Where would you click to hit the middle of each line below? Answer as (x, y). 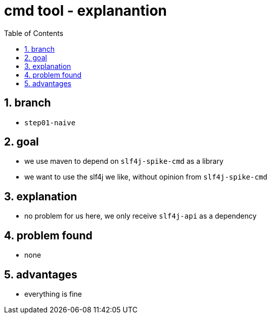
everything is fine (53, 294)
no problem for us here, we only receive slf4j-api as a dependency (141, 216)
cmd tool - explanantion (85, 11)
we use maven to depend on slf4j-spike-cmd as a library (124, 161)
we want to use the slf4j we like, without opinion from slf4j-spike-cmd (146, 177)
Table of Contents (34, 33)
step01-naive (50, 122)
